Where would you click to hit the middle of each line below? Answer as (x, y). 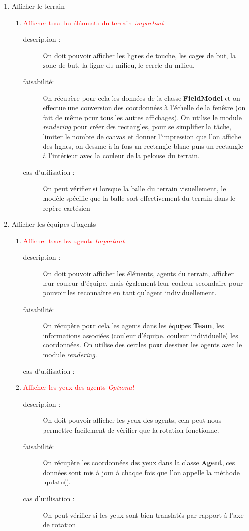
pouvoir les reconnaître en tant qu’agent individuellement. (130, 293)
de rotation (59, 524)
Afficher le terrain (38, 6)
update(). (57, 482)
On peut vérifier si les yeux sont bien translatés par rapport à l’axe (143, 515)
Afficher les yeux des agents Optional (79, 387)
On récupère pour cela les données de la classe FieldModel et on (141, 98)
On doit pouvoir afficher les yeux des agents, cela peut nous (132, 420)
